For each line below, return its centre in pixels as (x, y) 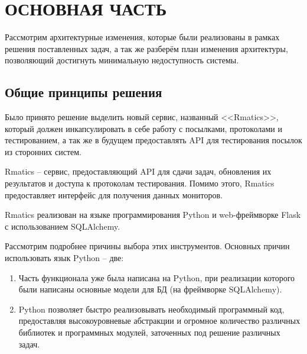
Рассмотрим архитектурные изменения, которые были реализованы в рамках (142, 37)
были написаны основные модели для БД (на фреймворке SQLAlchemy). (150, 289)
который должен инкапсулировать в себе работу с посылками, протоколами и (143, 128)
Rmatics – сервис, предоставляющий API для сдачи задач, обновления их (138, 171)
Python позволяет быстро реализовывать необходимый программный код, (151, 309)
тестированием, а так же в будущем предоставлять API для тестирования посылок (153, 140)
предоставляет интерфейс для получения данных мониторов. (114, 194)
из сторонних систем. (43, 151)
